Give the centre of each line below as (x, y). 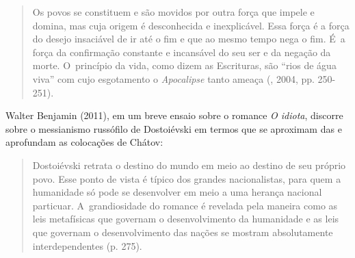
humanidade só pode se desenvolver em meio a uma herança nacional (177, 192)
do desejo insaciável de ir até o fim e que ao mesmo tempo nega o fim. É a (189, 39)
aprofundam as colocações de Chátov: (84, 142)
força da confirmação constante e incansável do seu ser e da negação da (182, 52)
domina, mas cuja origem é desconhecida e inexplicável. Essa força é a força (191, 25)
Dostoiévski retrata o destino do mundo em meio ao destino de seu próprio (189, 165)
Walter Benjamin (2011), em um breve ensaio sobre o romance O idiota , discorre (174, 115)
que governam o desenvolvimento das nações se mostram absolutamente (183, 232)
